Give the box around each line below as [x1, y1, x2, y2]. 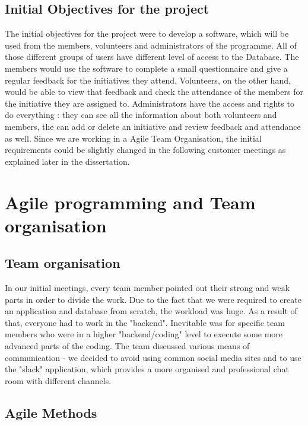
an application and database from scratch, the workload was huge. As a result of [5, 305, 297, 317]
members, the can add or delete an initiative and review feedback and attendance [5, 120, 301, 132]
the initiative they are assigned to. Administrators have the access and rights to [5, 97, 294, 109]
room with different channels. [5, 374, 112, 386]
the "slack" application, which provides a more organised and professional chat [5, 363, 289, 375]
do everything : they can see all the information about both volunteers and [5, 108, 277, 121]
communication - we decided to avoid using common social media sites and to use [5, 351, 301, 363]
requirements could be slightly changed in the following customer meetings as [5, 143, 286, 156]
